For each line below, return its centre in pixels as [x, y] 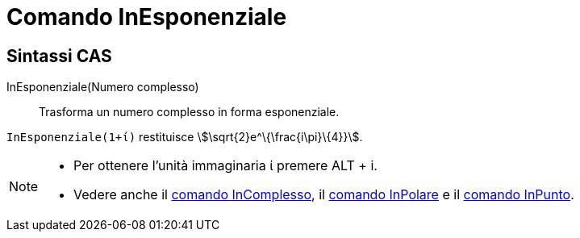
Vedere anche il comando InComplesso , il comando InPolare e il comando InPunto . [324, 195]
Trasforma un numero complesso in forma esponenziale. [189, 112]
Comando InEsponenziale [147, 17]
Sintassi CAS [59, 56]
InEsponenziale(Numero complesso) [103, 87]
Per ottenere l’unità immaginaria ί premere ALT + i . [225, 166]
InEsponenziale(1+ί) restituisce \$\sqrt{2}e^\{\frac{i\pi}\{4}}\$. [185, 137]
